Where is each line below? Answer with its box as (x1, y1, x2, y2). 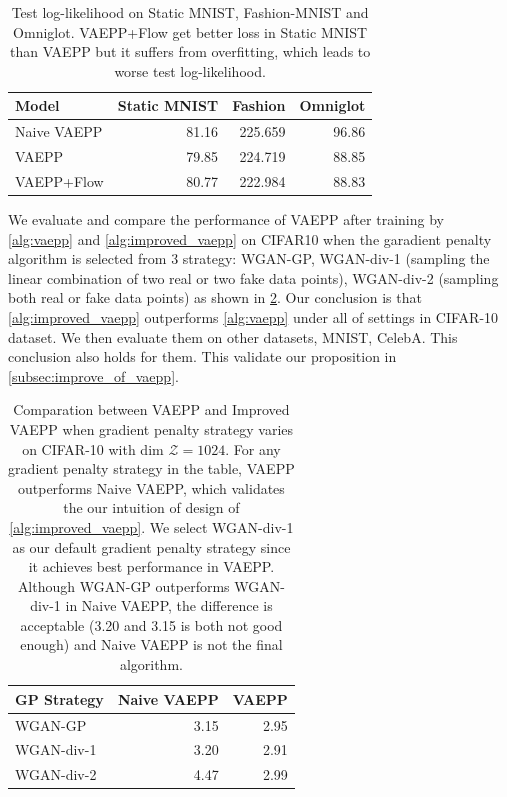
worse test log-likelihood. (114, 60, 266, 81)
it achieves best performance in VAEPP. (28, 556, 275, 577)
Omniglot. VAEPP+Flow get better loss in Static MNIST (13, 21, 368, 42)
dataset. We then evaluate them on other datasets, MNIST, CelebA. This (8, 326, 458, 347)
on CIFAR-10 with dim (22, 438, 164, 459)
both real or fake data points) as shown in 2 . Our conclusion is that (8, 287, 422, 308)
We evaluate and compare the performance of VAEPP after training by (8, 209, 444, 229)
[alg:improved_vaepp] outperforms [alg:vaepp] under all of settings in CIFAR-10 (8, 306, 499, 327)
